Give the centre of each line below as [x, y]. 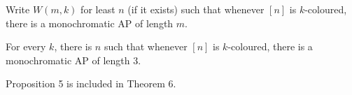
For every [26, 46]
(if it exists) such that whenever [196, 9]
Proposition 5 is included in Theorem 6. [91, 83]
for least [98, 9]
